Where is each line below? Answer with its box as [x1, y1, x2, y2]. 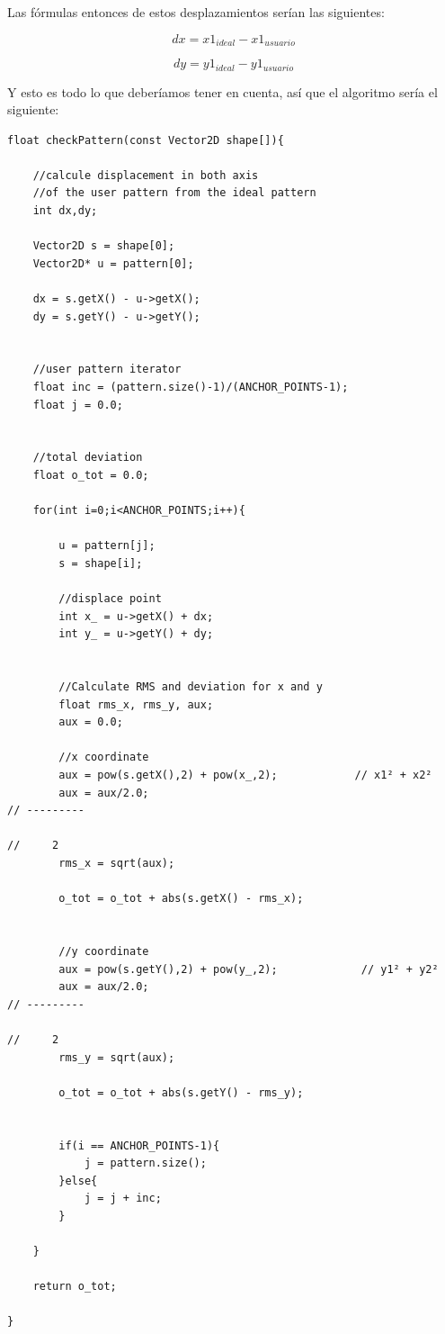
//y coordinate [58, 945, 149, 958]
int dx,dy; [32, 204, 98, 218]
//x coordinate [58, 751, 149, 764]
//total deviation [32, 451, 143, 464]
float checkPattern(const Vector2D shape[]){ [7, 133, 284, 147]
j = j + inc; [84, 1192, 162, 1205]
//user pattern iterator [32, 363, 182, 376]
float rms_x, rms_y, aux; [58, 698, 214, 711]
